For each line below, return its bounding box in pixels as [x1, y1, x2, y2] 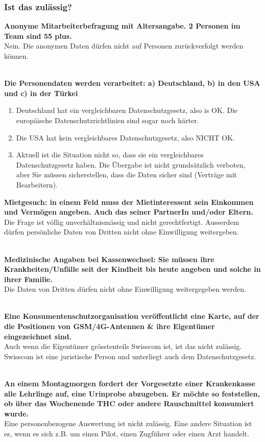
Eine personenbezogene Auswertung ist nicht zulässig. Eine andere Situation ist [4, 418, 252, 429]
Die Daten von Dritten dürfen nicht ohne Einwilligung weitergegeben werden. [4, 284, 246, 294]
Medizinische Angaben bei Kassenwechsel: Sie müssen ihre [4, 253, 214, 264]
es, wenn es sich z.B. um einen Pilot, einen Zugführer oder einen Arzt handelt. [4, 428, 249, 438]
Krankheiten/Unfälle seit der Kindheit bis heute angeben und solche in [4, 264, 261, 274]
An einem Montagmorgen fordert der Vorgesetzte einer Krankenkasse [4, 378, 255, 389]
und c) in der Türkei [4, 87, 78, 98]
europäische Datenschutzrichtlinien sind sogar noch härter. [16, 114, 199, 125]
